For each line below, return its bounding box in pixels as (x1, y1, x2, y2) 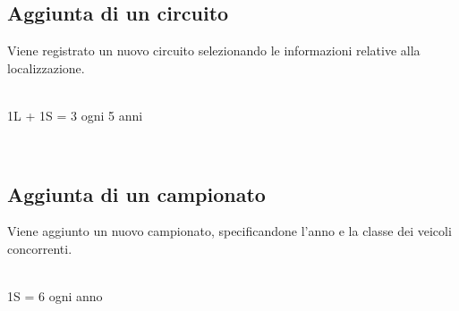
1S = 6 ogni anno (7, 287, 103, 306)
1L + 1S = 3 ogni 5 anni (7, 105, 143, 124)
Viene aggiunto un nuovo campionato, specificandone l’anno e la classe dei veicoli (7, 222, 452, 240)
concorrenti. (7, 239, 72, 257)
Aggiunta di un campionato (7, 180, 266, 207)
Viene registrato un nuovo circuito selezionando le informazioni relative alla (7, 41, 421, 60)
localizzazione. (7, 58, 85, 77)
